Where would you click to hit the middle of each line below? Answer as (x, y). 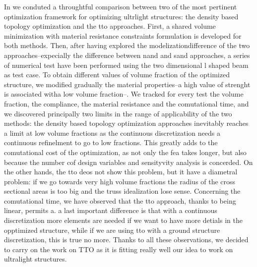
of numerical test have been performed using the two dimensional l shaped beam (126, 65)
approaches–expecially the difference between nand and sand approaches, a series (127, 55)
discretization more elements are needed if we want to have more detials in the (123, 220)
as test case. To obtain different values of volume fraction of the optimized (117, 75)
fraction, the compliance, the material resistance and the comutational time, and (127, 103)
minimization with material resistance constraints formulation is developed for (123, 35)
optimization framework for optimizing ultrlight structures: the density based (121, 16)
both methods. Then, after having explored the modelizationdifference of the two (127, 45)
